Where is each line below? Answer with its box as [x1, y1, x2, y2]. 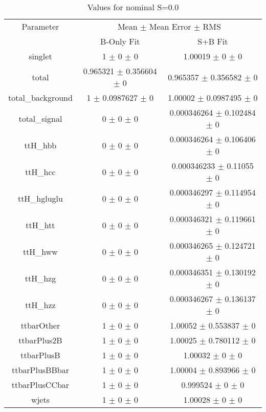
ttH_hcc [25, 165, 56, 178]
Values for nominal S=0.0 [87, 1, 179, 13]
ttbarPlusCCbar [11, 379, 70, 391]
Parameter [21, 20, 59, 32]
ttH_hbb [24, 139, 57, 151]
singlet [29, 50, 52, 62]
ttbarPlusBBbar [11, 364, 69, 376]
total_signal [18, 112, 62, 124]
